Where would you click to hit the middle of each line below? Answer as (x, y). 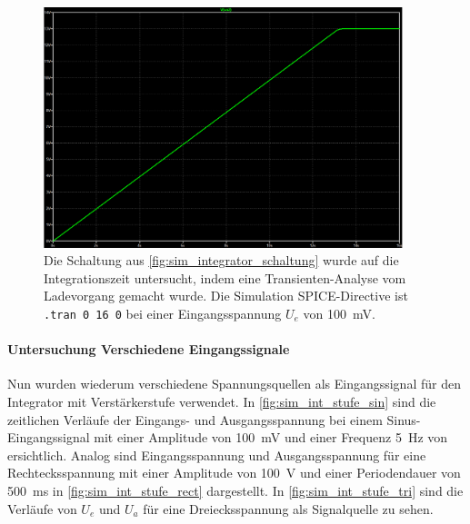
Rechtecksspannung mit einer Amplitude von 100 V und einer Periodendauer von (234, 473)
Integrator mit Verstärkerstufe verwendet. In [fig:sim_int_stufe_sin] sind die (222, 401)
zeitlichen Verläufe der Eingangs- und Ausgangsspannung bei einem (195, 419)
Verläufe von (42, 508)
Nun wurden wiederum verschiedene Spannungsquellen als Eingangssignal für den (234, 384)
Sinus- (404, 419)
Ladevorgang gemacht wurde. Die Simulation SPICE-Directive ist (226, 296)
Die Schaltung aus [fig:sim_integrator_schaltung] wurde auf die (221, 260)
